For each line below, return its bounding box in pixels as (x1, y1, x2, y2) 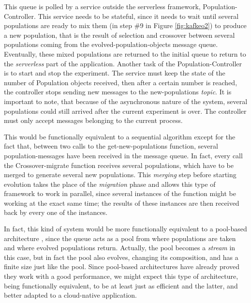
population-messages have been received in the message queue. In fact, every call (4, 150, 243, 160)
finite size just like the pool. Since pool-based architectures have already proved (4, 261, 239, 272)
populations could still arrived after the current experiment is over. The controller (4, 106, 247, 116)
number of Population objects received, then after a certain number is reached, (4, 77, 237, 87)
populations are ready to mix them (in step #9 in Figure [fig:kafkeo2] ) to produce (4, 20, 247, 30)
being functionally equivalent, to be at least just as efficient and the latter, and (4, 280, 238, 290)
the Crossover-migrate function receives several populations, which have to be (4, 160, 234, 170)
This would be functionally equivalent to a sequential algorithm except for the (4, 131, 236, 141)
